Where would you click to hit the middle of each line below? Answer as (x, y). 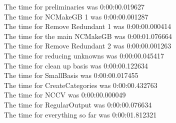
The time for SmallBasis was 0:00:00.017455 (71, 75)
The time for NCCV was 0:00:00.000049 (65, 95)
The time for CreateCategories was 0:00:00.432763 (81, 85)
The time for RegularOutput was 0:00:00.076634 (78, 104)
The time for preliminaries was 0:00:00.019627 (74, 6)
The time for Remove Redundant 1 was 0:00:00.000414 (88, 26)
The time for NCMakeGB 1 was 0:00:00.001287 (76, 16)
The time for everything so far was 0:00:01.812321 (80, 114)
